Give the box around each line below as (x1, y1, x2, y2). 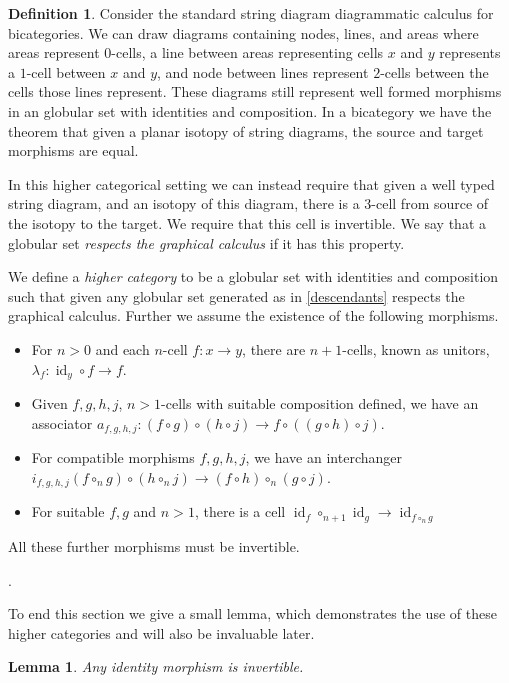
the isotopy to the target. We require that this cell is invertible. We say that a (8, 212, 487, 233)
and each (95, 338, 150, 359)
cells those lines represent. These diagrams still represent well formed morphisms (8, 81, 502, 102)
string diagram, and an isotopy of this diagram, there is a (8, 193, 360, 214)
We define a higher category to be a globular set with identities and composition (8, 266, 499, 287)
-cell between (26, 61, 106, 82)
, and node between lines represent (157, 61, 369, 82)
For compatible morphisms (31, 447, 195, 467)
